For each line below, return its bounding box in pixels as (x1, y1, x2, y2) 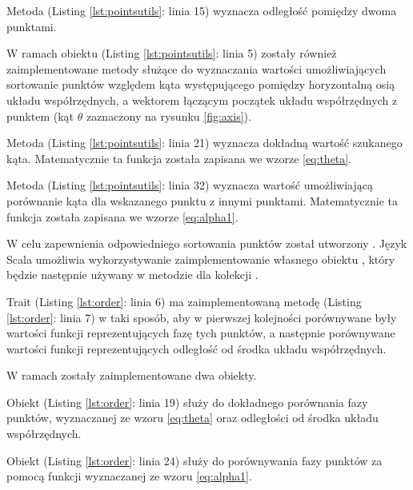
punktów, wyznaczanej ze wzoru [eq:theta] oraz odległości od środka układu (6, 409, 379, 426)
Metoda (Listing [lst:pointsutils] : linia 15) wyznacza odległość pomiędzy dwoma (6, 2, 397, 18)
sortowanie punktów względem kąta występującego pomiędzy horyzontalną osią (6, 76, 395, 93)
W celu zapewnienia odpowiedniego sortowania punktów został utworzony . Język (6, 235, 407, 252)
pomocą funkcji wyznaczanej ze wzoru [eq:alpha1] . (6, 468, 252, 484)
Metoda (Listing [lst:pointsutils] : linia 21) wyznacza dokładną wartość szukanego (6, 134, 403, 151)
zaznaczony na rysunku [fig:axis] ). (86, 107, 251, 124)
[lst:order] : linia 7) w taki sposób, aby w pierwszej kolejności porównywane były (6, 309, 397, 325)
